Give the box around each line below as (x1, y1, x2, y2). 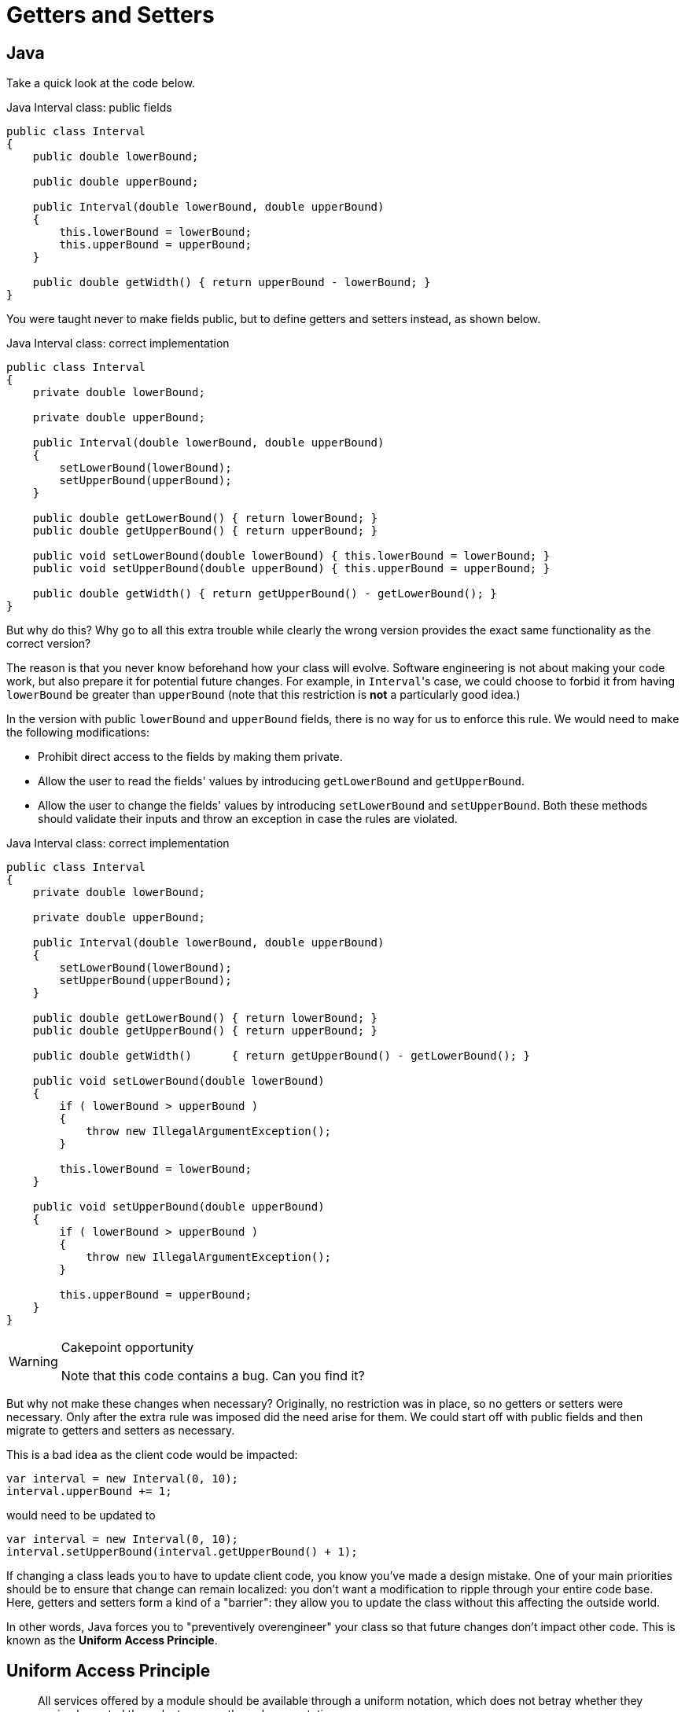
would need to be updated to (6, 1508, 156, 1523)
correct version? (6, 637, 91, 651)
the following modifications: (6, 726, 149, 740)
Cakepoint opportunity (61, 1339, 194, 1356)
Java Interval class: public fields (6, 101, 172, 115)
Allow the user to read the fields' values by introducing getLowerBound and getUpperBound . (38, 774, 525, 788)
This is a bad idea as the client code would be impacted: (6, 1448, 298, 1462)
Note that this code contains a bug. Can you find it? (61, 1368, 365, 1384)
